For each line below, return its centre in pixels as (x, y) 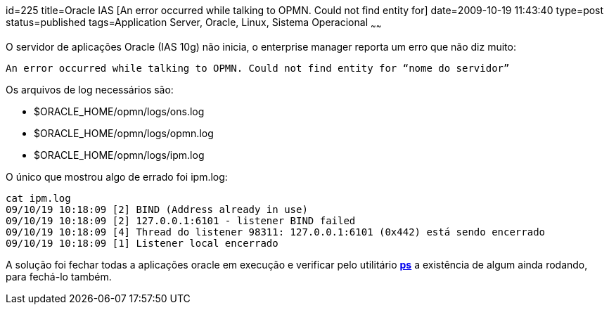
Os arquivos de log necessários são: (90, 89)
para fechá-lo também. (59, 276)
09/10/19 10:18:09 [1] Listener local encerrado (142, 243)
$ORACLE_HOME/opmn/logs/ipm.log (119, 155)
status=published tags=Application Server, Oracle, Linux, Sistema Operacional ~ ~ (194, 24)
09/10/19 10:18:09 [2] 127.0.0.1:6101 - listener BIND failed (181, 220)
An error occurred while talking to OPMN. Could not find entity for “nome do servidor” (258, 68)
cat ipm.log (38, 198)
